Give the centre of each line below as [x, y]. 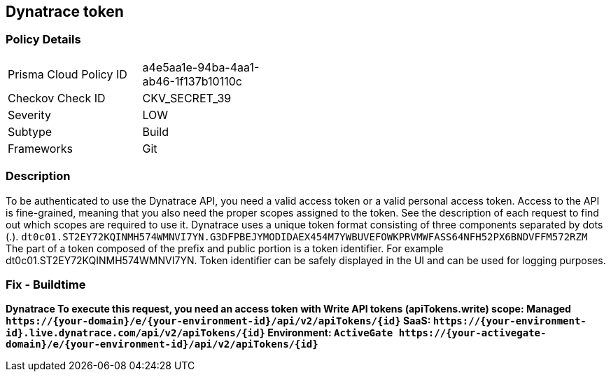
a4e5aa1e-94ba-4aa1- [201, 67]
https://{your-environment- [510, 321]
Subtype [30, 131]
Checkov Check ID [57, 98]
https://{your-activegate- [472, 333]
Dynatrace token [65, 12]
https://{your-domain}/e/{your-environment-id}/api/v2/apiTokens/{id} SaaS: [218, 321]
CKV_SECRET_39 [187, 98]
